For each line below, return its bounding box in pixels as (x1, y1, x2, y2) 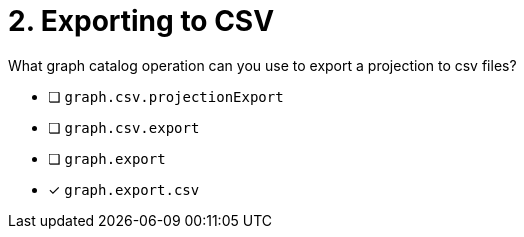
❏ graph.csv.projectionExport (48, 87, 284, 105)
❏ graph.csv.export (48, 118, 200, 136)
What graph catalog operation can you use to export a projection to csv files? (8, 56, 517, 74)
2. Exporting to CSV (8, 4, 275, 38)
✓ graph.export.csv (48, 180, 200, 198)
